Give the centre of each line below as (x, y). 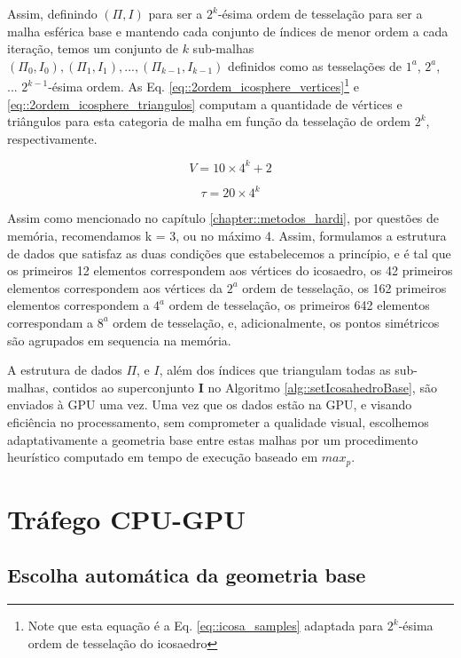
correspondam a (50, 322)
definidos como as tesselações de (315, 65)
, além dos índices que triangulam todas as (275, 370)
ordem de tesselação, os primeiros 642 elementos (299, 305)
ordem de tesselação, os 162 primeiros (344, 287)
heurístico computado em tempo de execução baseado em (163, 457)
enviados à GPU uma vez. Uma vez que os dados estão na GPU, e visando (210, 404)
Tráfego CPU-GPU (127, 518)
